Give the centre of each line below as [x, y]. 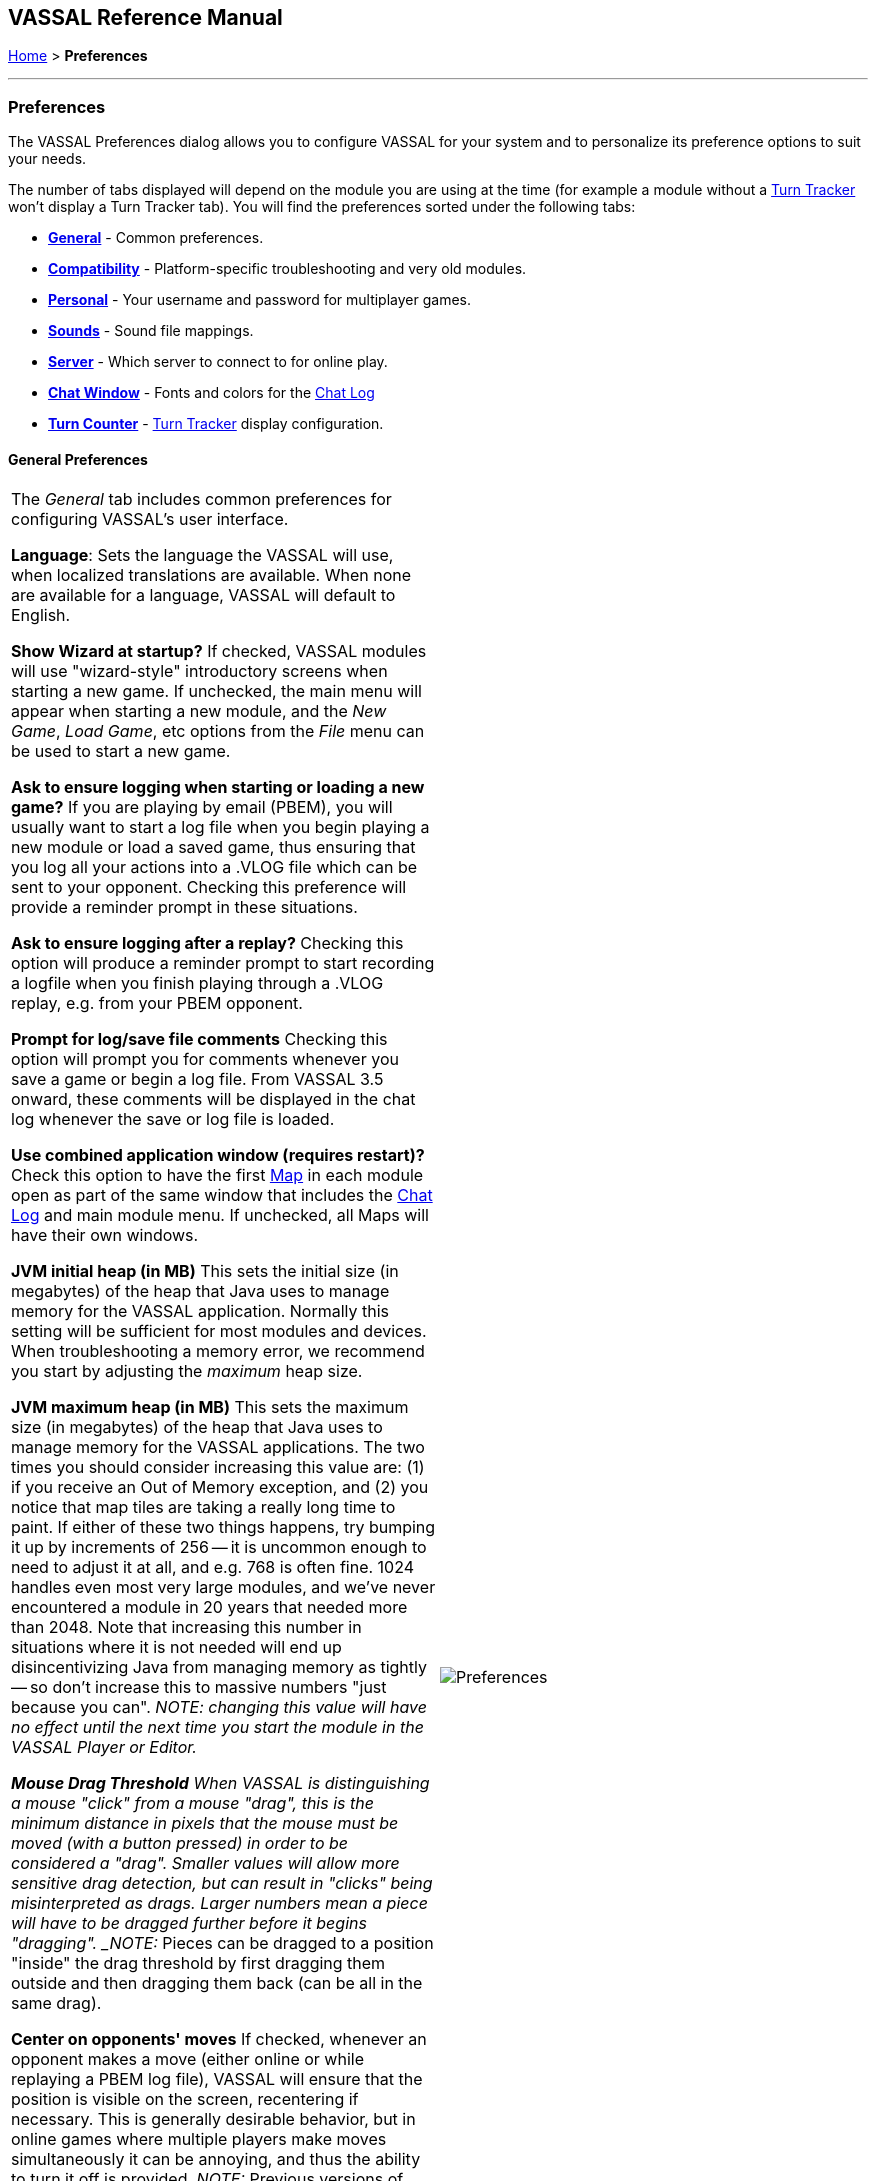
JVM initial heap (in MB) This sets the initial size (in [205, 1271]
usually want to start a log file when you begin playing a [220, 827]
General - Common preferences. [156, 238]
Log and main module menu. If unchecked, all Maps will [220, 1215]
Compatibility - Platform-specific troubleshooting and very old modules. [287, 269]
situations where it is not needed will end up [176, 1647]
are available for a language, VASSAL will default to [203, 595]
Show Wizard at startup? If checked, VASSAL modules [219, 651]
